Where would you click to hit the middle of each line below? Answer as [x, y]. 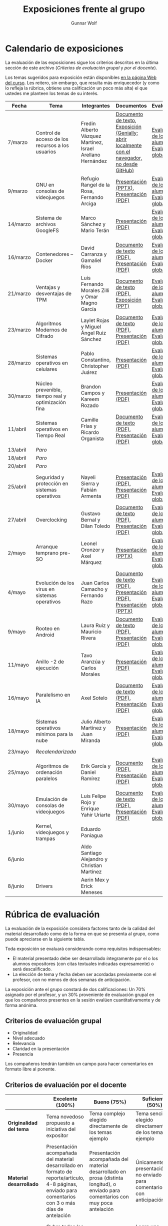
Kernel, [44, 826]
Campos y [93, 392]
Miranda [90, 740]
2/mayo [17, 552]
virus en [45, 589]
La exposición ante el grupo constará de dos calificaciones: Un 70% [75, 989]
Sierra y [90, 483]
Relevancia [24, 1043]
